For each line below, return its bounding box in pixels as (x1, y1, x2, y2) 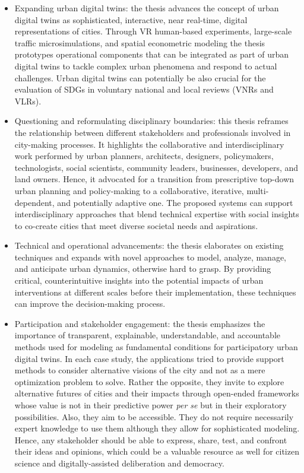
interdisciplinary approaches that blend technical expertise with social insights (14, 208, 299, 220)
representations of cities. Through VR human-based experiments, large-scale (14, 25, 292, 37)
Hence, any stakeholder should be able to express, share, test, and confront (14, 433, 287, 446)
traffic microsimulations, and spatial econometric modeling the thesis (14, 36, 265, 49)
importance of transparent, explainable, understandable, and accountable (14, 329, 281, 341)
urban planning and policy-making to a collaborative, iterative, (14, 184, 244, 196)
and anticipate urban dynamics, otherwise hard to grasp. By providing (14, 262, 271, 275)
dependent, (14, 196, 55, 208)
